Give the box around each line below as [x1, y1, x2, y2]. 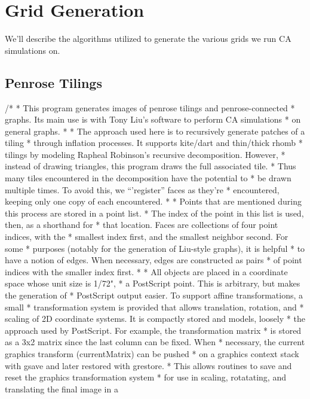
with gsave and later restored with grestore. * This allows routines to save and [5, 359, 292, 371]
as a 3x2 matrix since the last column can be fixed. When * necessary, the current [5, 336, 305, 348]
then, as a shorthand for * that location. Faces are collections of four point [5, 218, 278, 231]
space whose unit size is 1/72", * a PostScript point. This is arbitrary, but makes [5, 277, 300, 290]
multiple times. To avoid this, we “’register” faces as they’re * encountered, [5, 183, 280, 196]
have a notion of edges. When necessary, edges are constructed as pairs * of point [5, 254, 302, 266]
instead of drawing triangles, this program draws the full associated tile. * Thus [5, 160, 296, 172]
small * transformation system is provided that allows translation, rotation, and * [5, 300, 304, 313]
